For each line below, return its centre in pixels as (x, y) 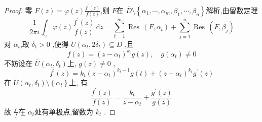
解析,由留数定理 (232, 10)
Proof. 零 (18, 10)
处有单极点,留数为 (64, 111)
